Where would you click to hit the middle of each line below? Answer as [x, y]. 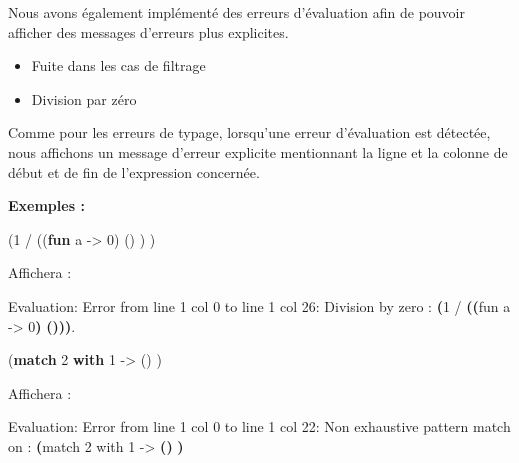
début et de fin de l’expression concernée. [134, 171]
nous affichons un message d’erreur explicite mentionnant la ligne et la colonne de [258, 151]
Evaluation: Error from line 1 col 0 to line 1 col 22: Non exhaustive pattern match [259, 426]
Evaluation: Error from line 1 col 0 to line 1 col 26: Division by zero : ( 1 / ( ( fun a [259, 305]
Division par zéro [84, 98]
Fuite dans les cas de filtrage [118, 65]
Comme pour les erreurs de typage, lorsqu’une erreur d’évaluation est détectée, [249, 132]
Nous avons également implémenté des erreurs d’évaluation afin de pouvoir [237, 12]
